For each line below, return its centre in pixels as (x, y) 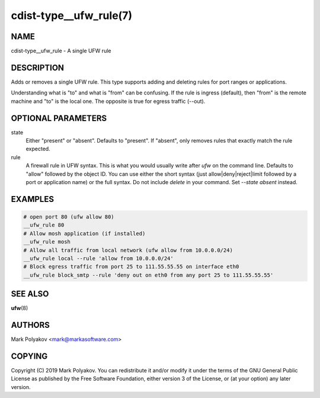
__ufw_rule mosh (47, 242)
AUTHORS (31, 325)
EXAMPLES (33, 199)
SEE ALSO (30, 294)
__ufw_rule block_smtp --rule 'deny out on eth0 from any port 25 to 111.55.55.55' (148, 275)
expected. (38, 149)
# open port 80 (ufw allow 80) (69, 217)
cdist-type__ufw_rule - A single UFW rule (61, 51)
